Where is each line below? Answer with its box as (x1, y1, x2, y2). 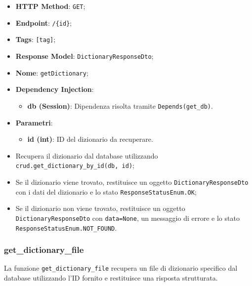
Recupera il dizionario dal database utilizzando (15, 150, 158, 161)
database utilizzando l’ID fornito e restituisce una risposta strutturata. (4, 273, 218, 283)
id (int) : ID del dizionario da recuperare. (27, 134, 153, 144)
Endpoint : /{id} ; (15, 17, 72, 28)
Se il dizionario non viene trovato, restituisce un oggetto (15, 203, 185, 213)
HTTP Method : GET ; (15, 1, 85, 11)
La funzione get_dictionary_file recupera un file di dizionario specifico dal (4, 263, 238, 273)
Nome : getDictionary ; (15, 67, 88, 78)
